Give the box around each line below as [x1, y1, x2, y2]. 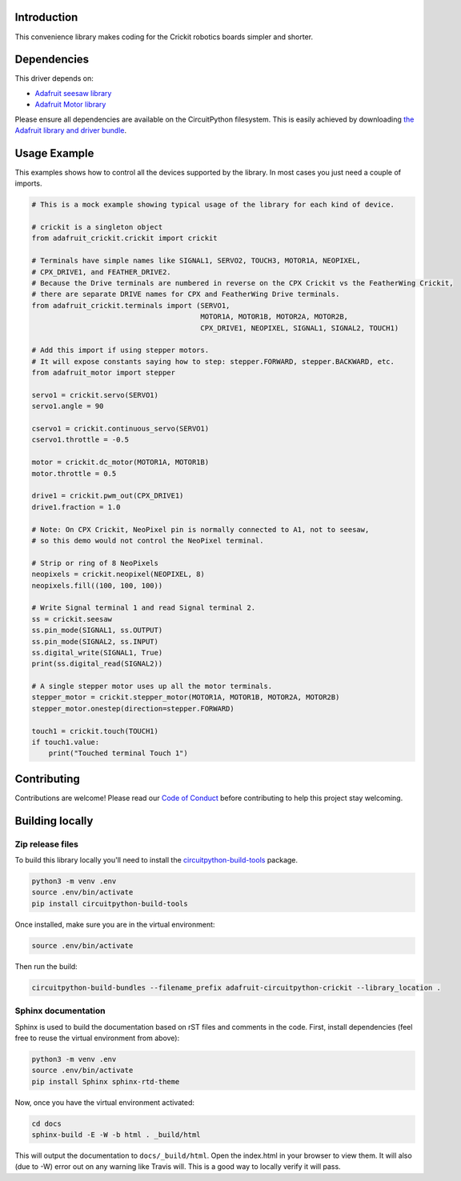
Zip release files [14, 839, 79, 850]
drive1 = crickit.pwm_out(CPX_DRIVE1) [31, 491, 184, 500]
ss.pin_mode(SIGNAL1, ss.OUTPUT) [31, 626, 163, 635]
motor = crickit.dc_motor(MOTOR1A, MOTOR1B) [31, 458, 210, 467]
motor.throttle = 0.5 [31, 469, 117, 478]
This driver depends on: [14, 74, 94, 83]
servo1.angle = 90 [31, 402, 104, 411]
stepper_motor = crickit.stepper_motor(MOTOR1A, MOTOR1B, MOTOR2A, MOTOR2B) [31, 693, 340, 702]
